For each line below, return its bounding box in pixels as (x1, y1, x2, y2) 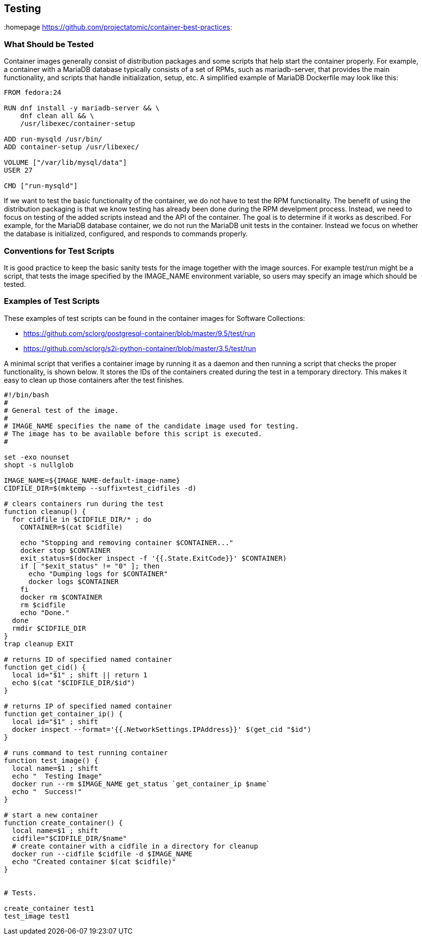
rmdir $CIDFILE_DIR (12, 624, 86, 632)
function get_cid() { (4, 663, 86, 671)
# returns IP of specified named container (4, 702, 172, 710)
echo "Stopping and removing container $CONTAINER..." (20, 538, 234, 547)
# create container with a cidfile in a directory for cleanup (12, 842, 258, 850)
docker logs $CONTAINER (28, 577, 119, 585)
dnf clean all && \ (20, 112, 94, 120)
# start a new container (4, 811, 98, 819)
